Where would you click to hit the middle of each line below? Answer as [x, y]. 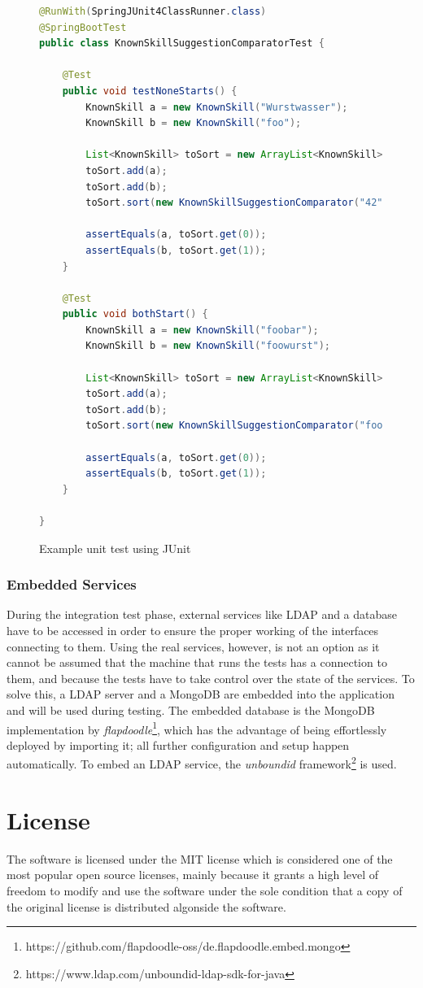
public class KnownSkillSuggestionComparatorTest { [182, 44]
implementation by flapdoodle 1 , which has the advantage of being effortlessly [197, 728]
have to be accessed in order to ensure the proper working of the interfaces [193, 630]
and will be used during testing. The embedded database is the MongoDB [191, 709]
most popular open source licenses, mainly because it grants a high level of [193, 875]
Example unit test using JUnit [115, 548]
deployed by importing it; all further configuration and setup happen [178, 744]
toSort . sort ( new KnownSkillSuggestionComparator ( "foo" [237, 426]
